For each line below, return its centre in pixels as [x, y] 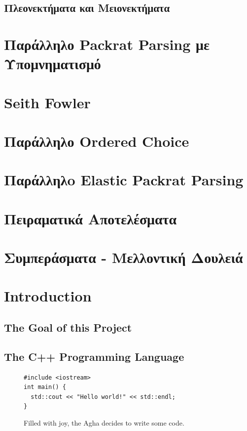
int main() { [45, 387]
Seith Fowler [47, 102]
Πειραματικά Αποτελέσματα [90, 218]
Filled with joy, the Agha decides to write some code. [104, 422]
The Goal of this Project [68, 327]
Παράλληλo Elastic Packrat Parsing [124, 180]
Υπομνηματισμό [53, 64]
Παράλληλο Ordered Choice [97, 141]
